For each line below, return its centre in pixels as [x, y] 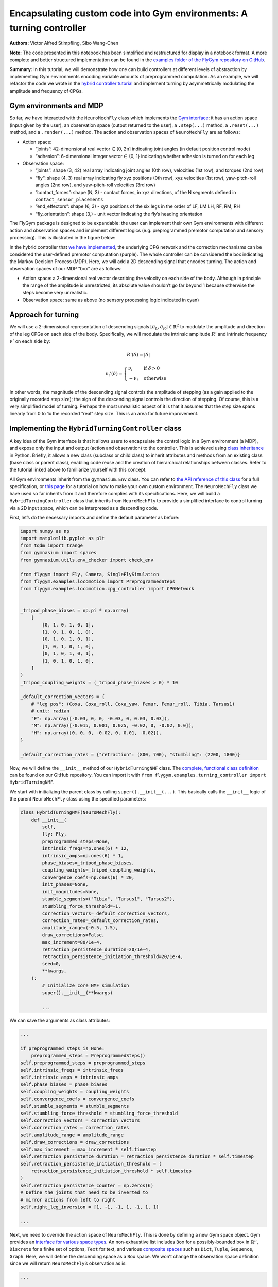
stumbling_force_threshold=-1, [81, 906]
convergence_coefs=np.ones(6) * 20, [88, 877]
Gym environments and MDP [56, 106]
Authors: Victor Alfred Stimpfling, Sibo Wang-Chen [64, 43]
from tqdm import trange [52, 545]
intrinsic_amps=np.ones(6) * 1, [83, 856]
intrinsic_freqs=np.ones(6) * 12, [85, 849]
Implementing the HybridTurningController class [95, 428]
